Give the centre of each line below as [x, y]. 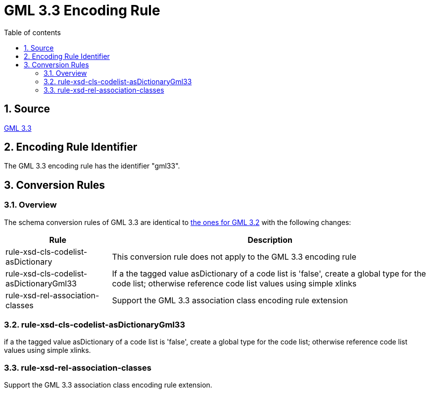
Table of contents [32, 32]
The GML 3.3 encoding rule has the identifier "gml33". [92, 166]
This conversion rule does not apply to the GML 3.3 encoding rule [234, 256]
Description [270, 240]
